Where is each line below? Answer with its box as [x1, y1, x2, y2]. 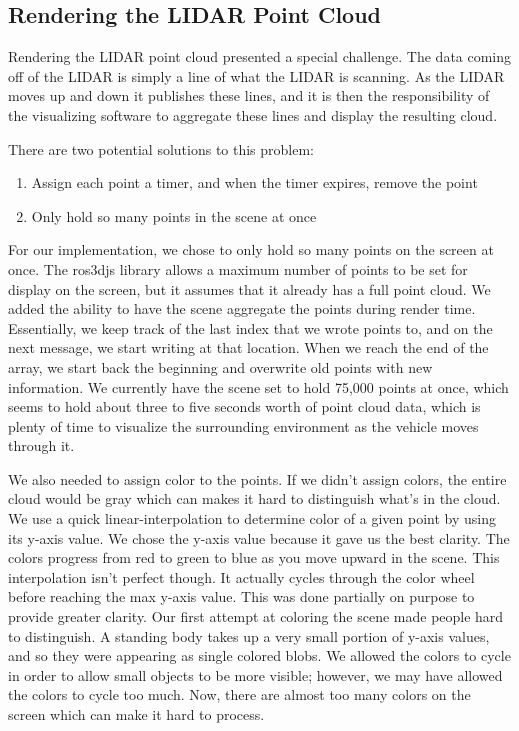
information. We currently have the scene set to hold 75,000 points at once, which [8, 376, 509, 397]
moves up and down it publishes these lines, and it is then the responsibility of [8, 85, 490, 106]
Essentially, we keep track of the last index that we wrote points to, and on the [8, 317, 493, 338]
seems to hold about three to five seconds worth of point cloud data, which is [8, 396, 481, 417]
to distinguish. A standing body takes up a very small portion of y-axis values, [8, 625, 490, 646]
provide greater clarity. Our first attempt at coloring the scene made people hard [8, 606, 504, 627]
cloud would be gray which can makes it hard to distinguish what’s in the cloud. [8, 488, 501, 509]
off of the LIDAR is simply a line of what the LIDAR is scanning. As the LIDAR [8, 65, 505, 86]
